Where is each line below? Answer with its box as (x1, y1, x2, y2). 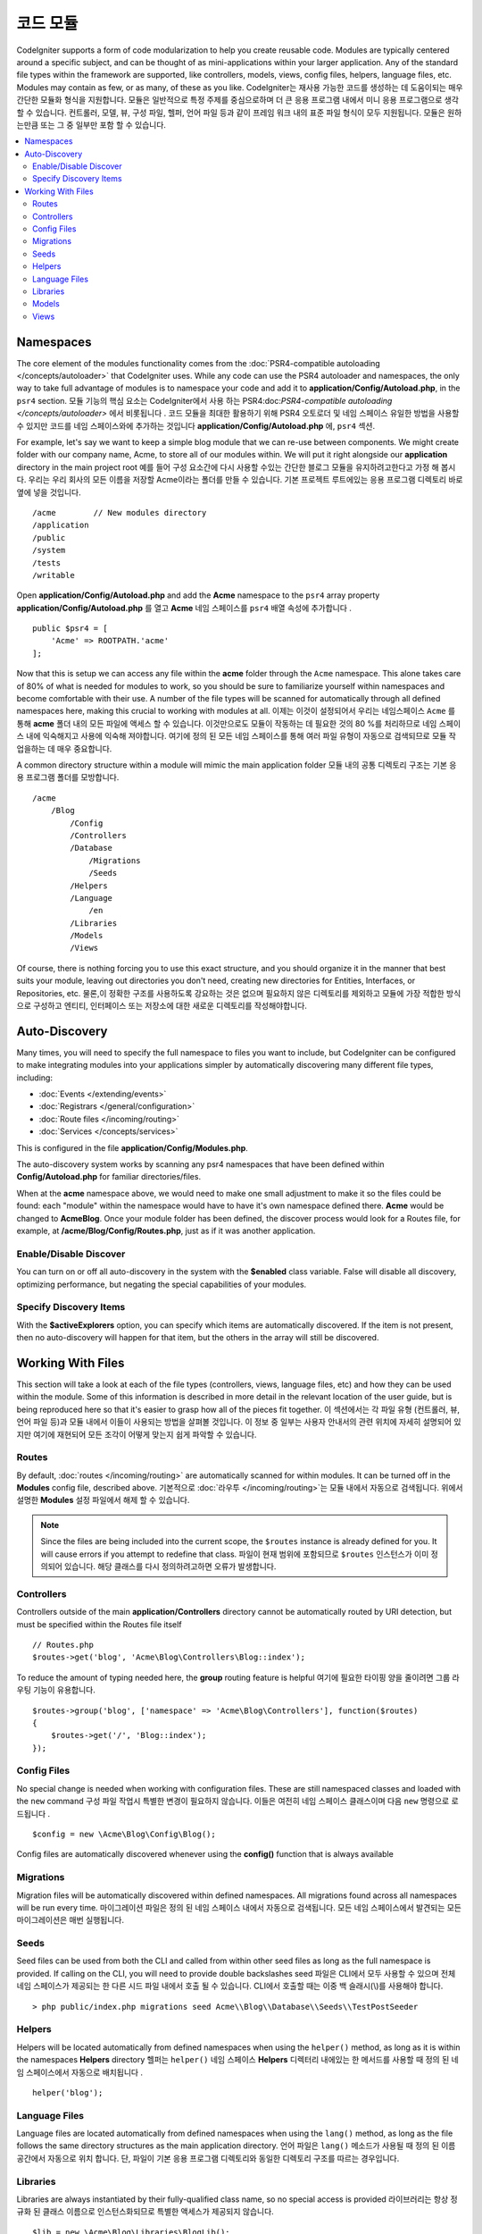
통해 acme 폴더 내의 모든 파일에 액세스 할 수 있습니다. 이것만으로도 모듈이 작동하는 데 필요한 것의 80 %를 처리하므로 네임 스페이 (16, 718, 461, 728)
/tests (32, 558, 62, 567)
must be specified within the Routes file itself (16, 1618, 182, 1630)
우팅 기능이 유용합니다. (16, 1684, 96, 1695)
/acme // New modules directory (32, 508, 207, 517)
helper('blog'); (32, 2087, 104, 2097)
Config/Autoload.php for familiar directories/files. (16, 1172, 201, 1182)
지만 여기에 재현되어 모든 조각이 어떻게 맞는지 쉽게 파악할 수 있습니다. (16, 1429, 257, 1440)
